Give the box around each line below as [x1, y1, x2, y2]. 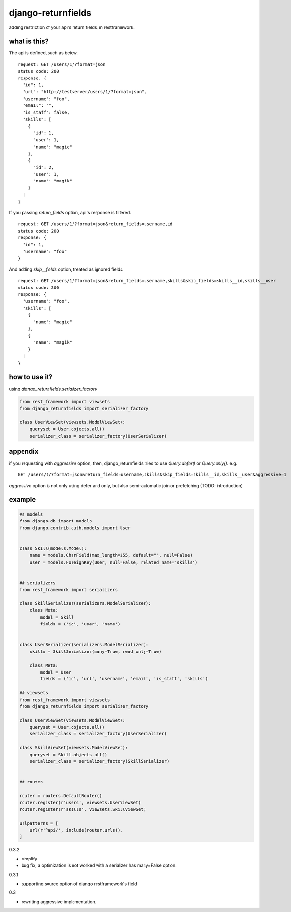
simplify [21, 856, 38, 861]
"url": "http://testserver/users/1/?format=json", [23, 89, 147, 95]
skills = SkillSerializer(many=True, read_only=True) [29, 649, 162, 654]
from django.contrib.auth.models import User [19, 525, 131, 531]
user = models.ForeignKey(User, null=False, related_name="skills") [29, 559, 198, 565]
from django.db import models [19, 518, 92, 524]
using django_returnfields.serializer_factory [9, 386, 97, 391]
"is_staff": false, [23, 109, 70, 115]
